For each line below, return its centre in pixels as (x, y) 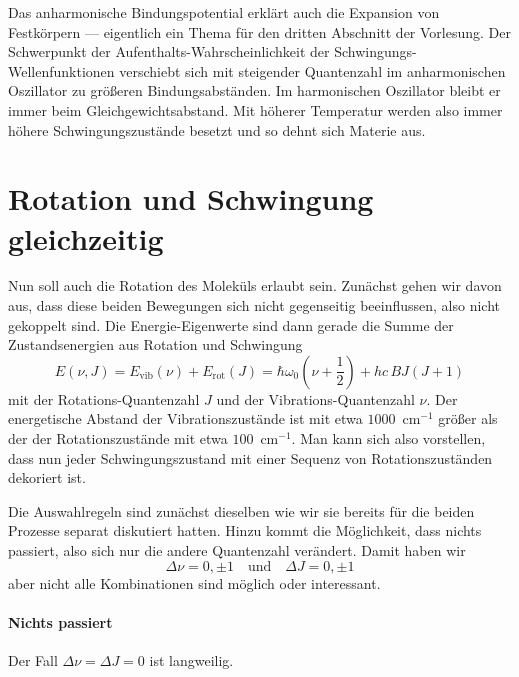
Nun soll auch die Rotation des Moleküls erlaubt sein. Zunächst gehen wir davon (255, 285)
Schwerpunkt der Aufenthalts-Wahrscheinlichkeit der (169, 51)
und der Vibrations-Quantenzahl (315, 398)
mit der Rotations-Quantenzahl (104, 398)
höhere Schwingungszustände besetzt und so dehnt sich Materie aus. (217, 129)
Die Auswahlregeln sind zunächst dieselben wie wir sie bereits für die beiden (241, 510)
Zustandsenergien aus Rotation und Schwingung (155, 344)
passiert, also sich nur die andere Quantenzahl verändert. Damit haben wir (237, 550)
